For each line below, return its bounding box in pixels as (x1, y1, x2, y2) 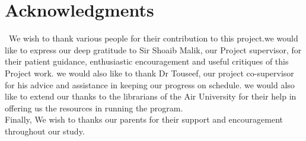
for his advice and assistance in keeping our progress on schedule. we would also (5, 78, 295, 91)
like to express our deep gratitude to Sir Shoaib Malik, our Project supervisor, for (5, 43, 302, 56)
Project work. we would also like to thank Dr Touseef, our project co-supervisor (5, 66, 294, 79)
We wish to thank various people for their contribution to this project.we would (8, 32, 298, 44)
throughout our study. (5, 124, 85, 137)
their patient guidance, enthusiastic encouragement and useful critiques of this (5, 55, 289, 68)
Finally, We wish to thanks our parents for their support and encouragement (5, 113, 283, 126)
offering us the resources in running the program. (5, 101, 183, 114)
